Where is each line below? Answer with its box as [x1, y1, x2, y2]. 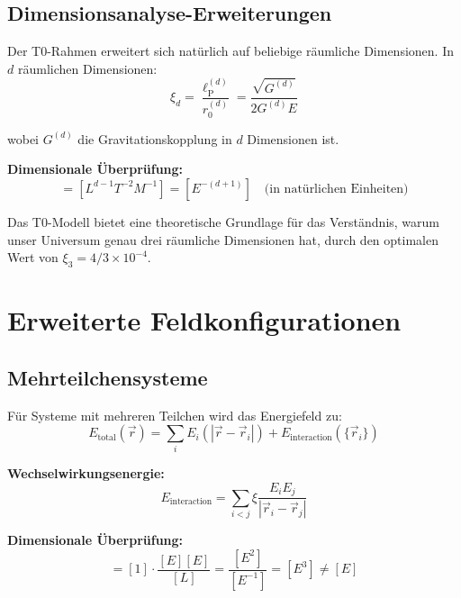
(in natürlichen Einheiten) [264, 182, 409, 195]
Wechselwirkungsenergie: [7, 464, 165, 483]
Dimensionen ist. [247, 129, 339, 148]
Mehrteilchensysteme [7, 363, 208, 391]
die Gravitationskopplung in [77, 129, 232, 148]
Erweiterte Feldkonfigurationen [7, 302, 402, 339]
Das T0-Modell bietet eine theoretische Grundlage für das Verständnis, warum [7, 212, 439, 231]
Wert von [7, 248, 59, 267]
